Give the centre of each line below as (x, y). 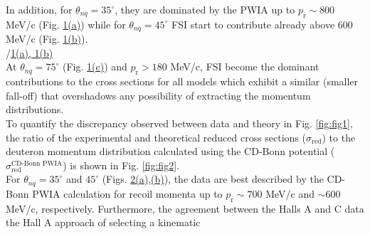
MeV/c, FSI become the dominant (245, 67)
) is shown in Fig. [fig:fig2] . (121, 165)
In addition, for (39, 9)
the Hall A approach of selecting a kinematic (103, 222)
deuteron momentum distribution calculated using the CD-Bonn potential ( (170, 151)
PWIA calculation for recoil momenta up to (127, 193)
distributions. (35, 109)
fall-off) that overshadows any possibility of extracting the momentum (158, 95)
